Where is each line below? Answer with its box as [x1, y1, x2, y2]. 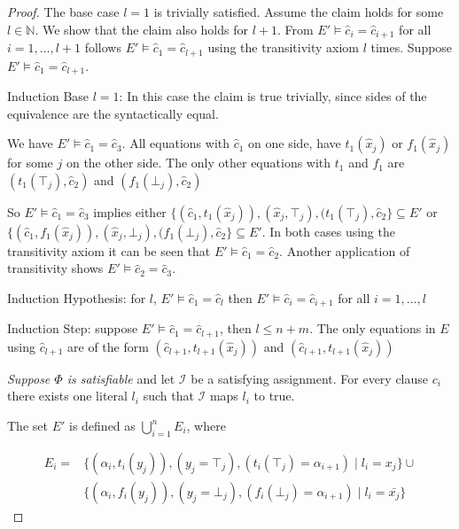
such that [143, 386, 194, 405]
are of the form [67, 337, 149, 355]
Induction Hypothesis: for [7, 288, 146, 307]
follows [84, 38, 121, 57]
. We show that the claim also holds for [35, 19, 248, 38]
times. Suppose [370, 38, 453, 57]
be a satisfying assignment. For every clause [191, 369, 429, 387]
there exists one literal [7, 386, 128, 405]
